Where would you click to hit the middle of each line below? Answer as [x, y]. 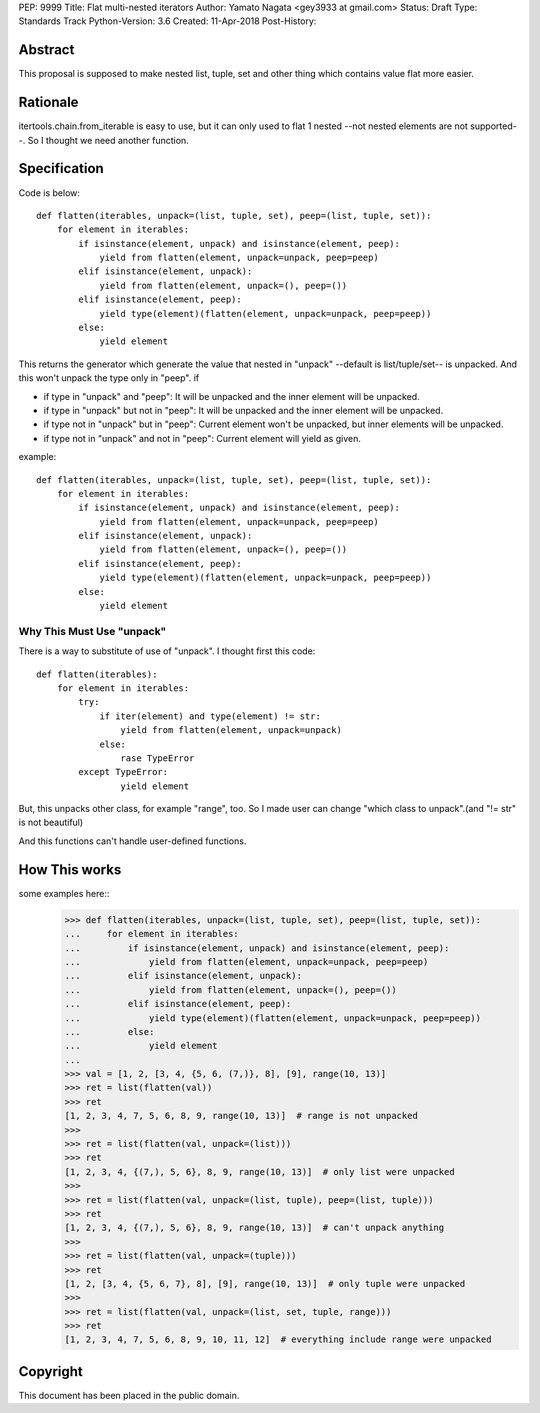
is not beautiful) [51, 822]
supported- [493, 126]
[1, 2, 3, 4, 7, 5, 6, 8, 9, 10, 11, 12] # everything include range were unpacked [278, 1339]
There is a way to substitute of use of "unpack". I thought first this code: [167, 651]
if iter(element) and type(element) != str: [210, 716]
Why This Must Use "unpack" [92, 631]
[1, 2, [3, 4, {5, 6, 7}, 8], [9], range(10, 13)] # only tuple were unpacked [265, 1283]
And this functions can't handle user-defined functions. [132, 841]
